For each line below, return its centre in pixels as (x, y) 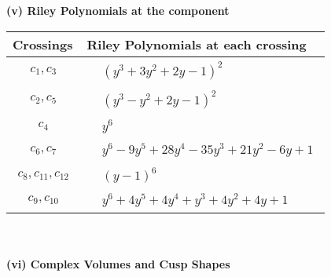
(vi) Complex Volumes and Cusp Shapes (118, 264)
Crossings (43, 44)
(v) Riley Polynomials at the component (118, 10)
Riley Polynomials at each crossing (197, 44)
